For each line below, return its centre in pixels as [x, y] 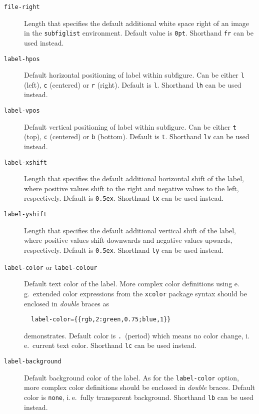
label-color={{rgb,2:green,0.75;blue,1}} [101, 320]
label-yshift [25, 215]
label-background [33, 362]
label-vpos [22, 111]
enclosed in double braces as [66, 303]
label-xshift [25, 162]
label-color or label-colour [51, 267]
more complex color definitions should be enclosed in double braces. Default [140, 387]
